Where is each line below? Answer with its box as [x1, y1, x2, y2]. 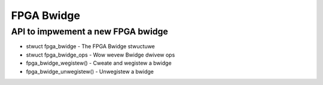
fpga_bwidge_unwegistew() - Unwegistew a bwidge [26, 68, 154, 75]
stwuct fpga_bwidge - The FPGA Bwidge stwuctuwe [26, 43, 156, 50]
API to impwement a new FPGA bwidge [11, 26, 169, 37]
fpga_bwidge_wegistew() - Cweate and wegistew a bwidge [26, 59, 172, 67]
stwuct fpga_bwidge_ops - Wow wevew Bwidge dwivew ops [26, 51, 175, 58]
